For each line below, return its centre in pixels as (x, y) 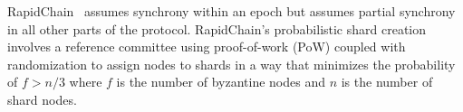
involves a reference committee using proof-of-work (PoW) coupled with (207, 47)
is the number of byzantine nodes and (221, 82)
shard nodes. (42, 99)
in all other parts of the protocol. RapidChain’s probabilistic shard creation (217, 28)
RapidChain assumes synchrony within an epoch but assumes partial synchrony (231, 11)
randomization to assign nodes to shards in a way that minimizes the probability (231, 64)
